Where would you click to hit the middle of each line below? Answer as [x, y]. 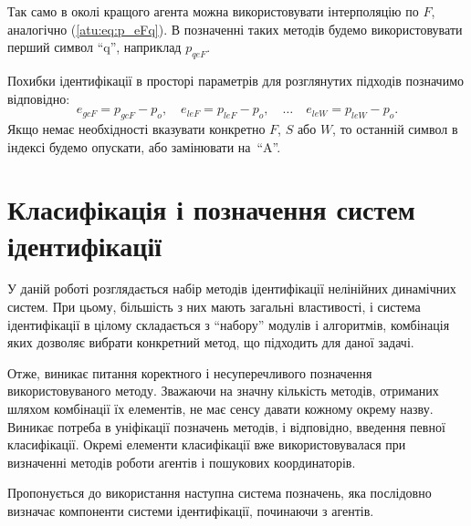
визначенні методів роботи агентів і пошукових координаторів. [182, 462]
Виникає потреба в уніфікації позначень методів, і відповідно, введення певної [226, 426]
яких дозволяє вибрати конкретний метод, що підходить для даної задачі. [211, 342]
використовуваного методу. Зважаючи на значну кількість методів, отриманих [223, 391]
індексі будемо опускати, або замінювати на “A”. [144, 146]
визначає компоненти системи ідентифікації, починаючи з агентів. [191, 511]
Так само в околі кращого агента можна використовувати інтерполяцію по [213, 11]
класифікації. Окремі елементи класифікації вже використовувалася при [207, 444]
